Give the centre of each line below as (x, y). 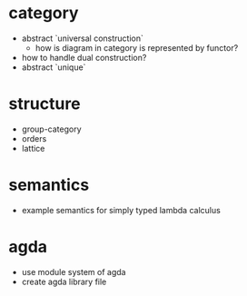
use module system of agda (74, 271)
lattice (33, 148)
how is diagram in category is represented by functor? (137, 47)
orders (34, 138)
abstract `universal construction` (83, 38)
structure (44, 104)
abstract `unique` (54, 67)
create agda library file (64, 281)
